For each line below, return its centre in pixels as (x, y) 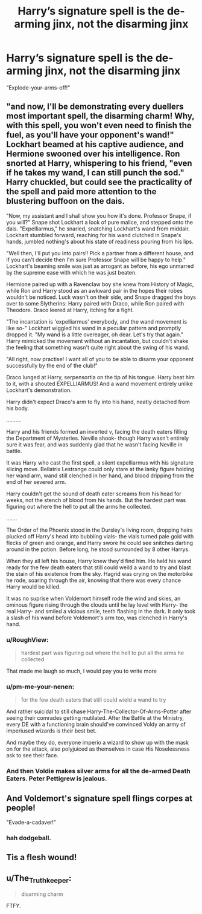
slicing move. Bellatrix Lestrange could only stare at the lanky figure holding (100, 469)
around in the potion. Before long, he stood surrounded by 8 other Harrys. (98, 549)
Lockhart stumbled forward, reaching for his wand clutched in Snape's (94, 235)
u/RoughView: (27, 639)
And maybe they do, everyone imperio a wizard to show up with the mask (97, 743)
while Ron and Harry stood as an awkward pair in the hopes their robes (94, 290)
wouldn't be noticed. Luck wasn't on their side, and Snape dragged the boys (101, 297)
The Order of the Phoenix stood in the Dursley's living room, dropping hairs (99, 530)
